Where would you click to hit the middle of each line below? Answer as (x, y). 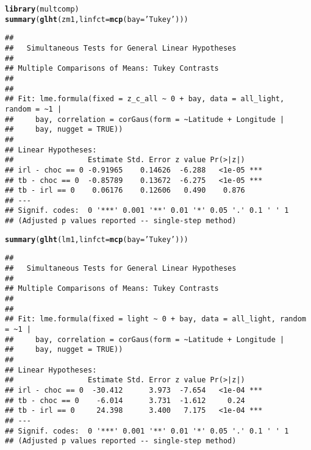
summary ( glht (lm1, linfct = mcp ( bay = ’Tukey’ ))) (97, 239)
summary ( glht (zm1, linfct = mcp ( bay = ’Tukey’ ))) (97, 19)
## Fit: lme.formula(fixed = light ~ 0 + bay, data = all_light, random (155, 319)
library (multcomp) (42, 9)
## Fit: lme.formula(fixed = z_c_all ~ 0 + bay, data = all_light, (145, 99)
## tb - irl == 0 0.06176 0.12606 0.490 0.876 (125, 191)
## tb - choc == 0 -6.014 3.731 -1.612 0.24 (125, 400)
